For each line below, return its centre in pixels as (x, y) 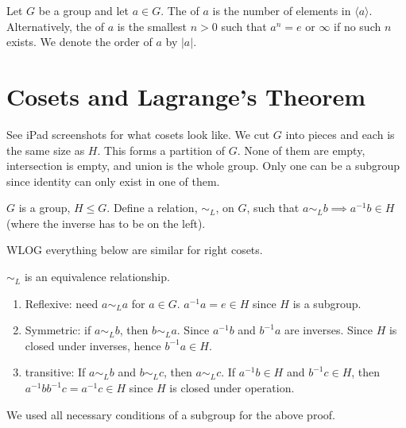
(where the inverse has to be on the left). (106, 223)
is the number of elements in (282, 10)
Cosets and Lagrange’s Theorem (186, 96)
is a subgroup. (327, 303)
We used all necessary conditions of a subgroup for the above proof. (171, 414)
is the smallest (152, 26)
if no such (358, 26)
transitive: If (55, 372)
